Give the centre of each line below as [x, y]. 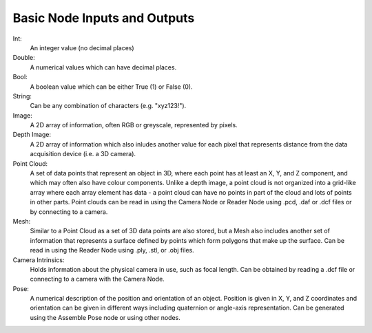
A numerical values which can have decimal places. [103, 67]
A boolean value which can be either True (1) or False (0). [111, 87]
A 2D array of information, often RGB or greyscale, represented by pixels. [134, 125]
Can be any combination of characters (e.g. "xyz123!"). [108, 106]
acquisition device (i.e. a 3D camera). [83, 154]
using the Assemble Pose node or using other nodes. [105, 317]
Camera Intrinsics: [39, 260]
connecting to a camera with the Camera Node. [97, 279]
